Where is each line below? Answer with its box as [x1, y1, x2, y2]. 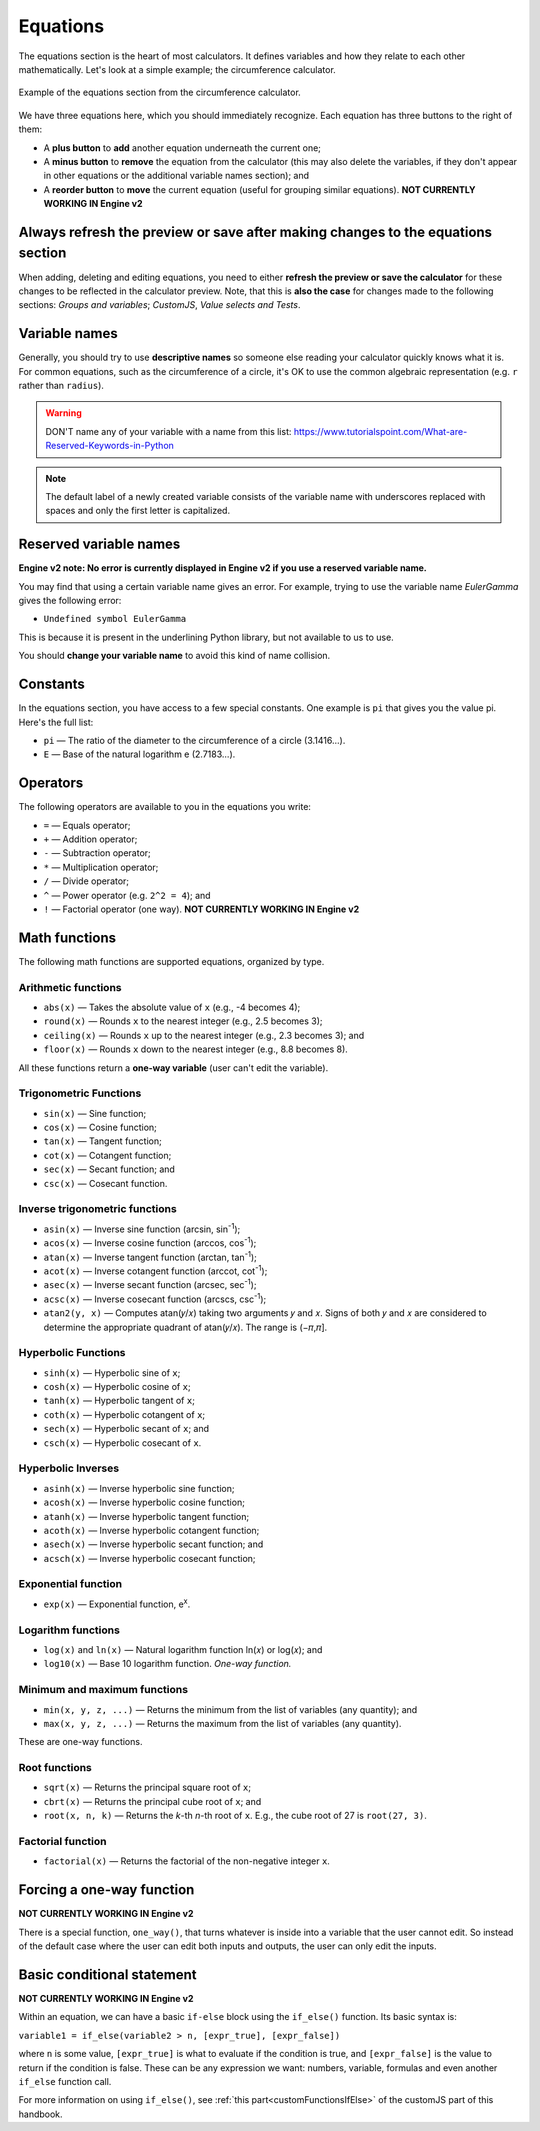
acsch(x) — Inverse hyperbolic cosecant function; [43, 1552, 256, 1564]
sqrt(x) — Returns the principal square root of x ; [43, 1781, 252, 1794]
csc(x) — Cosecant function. [43, 1177, 168, 1189]
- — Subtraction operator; [43, 847, 152, 859]
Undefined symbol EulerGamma [43, 613, 187, 625]
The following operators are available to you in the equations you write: [18, 801, 312, 813]
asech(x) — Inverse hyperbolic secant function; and [43, 1538, 264, 1550]
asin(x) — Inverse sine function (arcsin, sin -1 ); [43, 1221, 241, 1235]
